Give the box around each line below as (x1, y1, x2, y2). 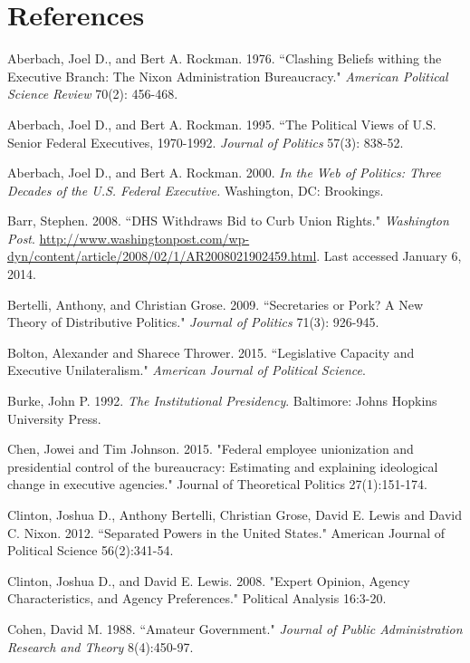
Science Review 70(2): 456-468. (7, 84, 178, 103)
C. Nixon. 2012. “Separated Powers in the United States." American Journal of (7, 523, 446, 542)
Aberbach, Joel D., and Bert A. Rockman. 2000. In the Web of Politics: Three (7, 163, 441, 182)
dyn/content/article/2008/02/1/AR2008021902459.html (7, 246, 317, 265)
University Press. (7, 408, 101, 428)
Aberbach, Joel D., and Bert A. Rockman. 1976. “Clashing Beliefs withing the (7, 49, 442, 68)
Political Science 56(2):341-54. (7, 541, 174, 560)
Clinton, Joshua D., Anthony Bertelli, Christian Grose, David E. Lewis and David (7, 505, 463, 524)
